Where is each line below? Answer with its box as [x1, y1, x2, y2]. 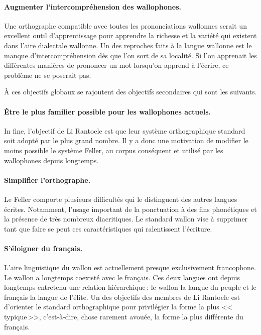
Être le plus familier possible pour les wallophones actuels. [4, 106, 211, 117]
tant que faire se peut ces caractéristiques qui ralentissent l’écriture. [4, 223, 212, 234]
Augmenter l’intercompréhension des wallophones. [4, 1, 181, 12]
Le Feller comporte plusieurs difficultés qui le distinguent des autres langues [4, 193, 237, 204]
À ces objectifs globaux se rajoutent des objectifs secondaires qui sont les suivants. [4, 86, 257, 97]
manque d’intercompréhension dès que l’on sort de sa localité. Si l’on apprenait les [4, 50, 257, 60]
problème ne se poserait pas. [4, 69, 91, 80]
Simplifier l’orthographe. [4, 174, 91, 185]
